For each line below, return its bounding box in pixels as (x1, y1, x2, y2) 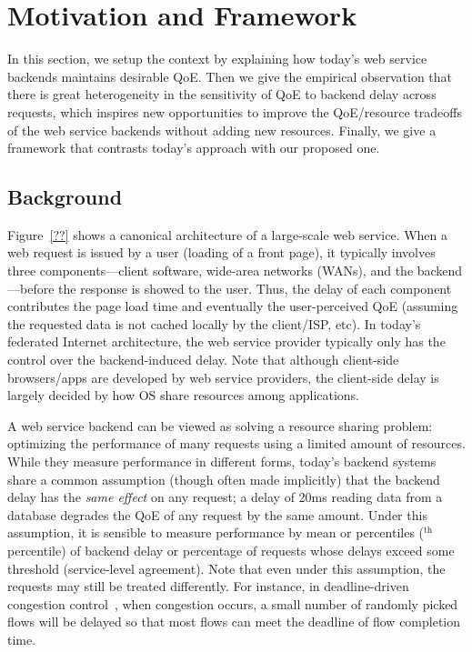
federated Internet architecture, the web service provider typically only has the (7, 332, 446, 351)
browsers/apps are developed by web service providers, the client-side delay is (7, 367, 439, 386)
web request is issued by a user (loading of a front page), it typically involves (7, 243, 436, 262)
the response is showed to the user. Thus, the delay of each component (58, 278, 452, 297)
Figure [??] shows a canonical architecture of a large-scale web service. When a (7, 225, 448, 244)
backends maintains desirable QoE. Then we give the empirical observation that (7, 66, 453, 85)
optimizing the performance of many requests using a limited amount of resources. (7, 434, 466, 453)
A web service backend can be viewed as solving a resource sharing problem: (7, 416, 433, 435)
